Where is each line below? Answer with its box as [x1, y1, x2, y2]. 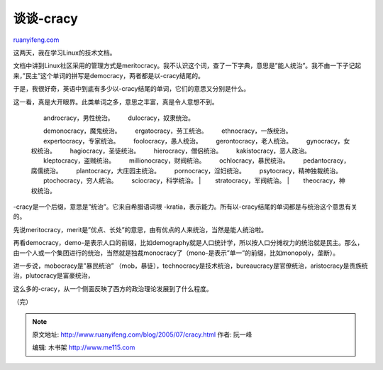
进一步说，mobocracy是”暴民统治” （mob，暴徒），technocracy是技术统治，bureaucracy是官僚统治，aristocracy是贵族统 [13, 261, 368, 270]
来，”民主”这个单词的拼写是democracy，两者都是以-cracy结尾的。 [13, 71, 205, 80]
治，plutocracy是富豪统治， [13, 271, 94, 280]
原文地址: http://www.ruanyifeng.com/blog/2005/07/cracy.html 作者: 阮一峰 [32, 330, 252, 339]
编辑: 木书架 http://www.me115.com [32, 343, 135, 352]
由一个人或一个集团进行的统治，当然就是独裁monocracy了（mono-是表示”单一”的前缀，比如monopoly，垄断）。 [13, 249, 340, 257]
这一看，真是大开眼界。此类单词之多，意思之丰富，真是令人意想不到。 [13, 97, 218, 106]
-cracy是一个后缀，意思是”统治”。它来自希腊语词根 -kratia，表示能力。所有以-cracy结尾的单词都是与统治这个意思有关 [13, 202, 357, 211]
